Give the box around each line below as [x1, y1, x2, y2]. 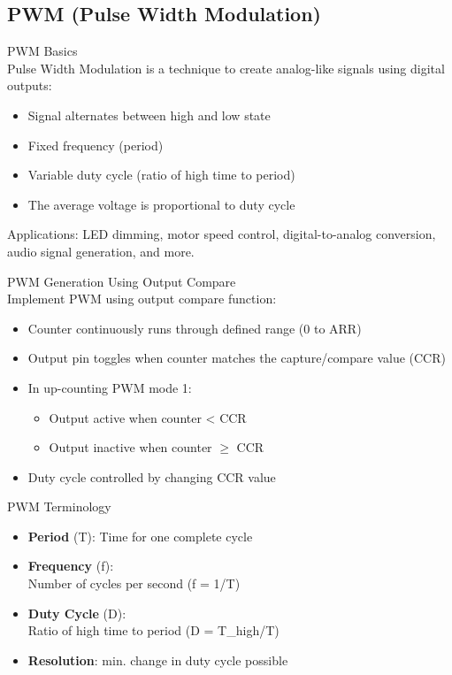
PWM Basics [7, 42, 78, 60]
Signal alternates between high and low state [27, 105, 271, 124]
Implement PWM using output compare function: [7, 289, 277, 308]
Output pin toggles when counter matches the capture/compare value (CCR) [27, 349, 446, 367]
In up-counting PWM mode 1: [27, 378, 192, 396]
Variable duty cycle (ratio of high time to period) [27, 165, 295, 184]
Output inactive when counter [49, 438, 212, 456]
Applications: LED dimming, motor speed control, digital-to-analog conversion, [7, 225, 436, 243]
